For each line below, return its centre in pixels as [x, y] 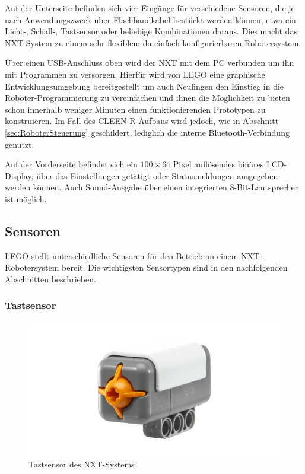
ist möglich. [26, 198]
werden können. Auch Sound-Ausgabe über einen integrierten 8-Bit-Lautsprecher [152, 187]
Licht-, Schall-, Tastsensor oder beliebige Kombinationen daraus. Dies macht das [151, 31]
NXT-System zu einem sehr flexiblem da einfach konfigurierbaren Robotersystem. [153, 42]
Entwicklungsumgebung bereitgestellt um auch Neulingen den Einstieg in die [144, 86]
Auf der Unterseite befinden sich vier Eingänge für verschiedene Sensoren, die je [150, 8]
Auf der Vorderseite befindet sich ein [71, 164]
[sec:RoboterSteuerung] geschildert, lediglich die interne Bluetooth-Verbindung [147, 132]
